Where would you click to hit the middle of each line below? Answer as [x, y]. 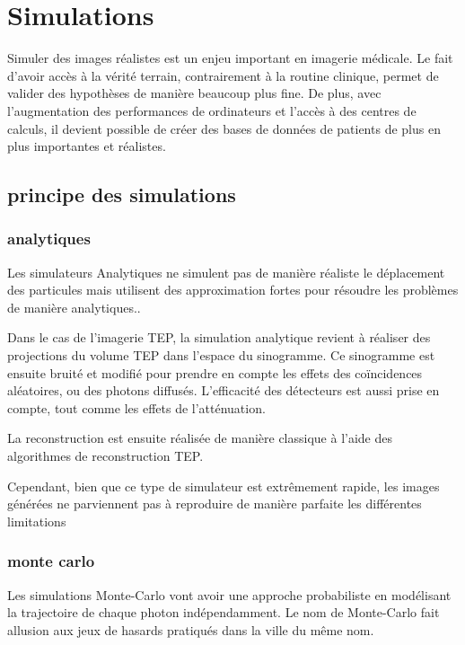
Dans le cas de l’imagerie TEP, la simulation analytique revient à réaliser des [219, 337]
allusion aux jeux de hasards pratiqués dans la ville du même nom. [191, 629]
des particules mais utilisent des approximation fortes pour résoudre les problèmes [233, 290]
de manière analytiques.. [74, 307]
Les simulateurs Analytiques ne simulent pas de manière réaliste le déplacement [226, 272]
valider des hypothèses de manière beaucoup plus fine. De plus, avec [194, 93]
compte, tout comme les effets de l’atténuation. [136, 407]
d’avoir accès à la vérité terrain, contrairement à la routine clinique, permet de [223, 75]
